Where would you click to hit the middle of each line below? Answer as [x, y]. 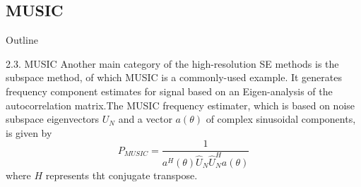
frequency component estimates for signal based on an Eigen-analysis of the [169, 91]
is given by [29, 132]
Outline [22, 40]
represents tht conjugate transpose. [122, 175]
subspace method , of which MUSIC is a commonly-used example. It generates [174, 77]
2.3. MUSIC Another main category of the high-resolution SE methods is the [172, 63]
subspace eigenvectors [53, 119]
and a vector [145, 119]
